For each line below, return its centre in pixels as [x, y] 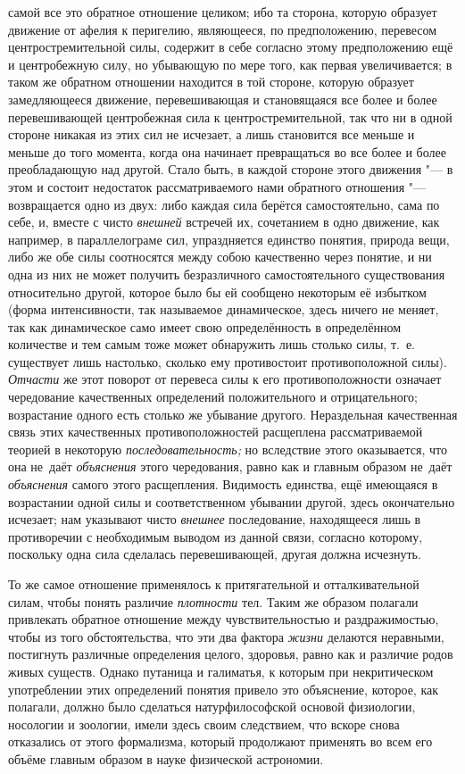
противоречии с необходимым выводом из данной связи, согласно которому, [216, 536]
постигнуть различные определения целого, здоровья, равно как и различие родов [231, 654]
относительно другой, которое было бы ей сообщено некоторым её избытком [217, 291]
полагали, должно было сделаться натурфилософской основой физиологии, [212, 707]
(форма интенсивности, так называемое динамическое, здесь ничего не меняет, [224, 309]
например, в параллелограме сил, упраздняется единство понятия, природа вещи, [229, 239]
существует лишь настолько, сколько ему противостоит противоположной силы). [228, 361]
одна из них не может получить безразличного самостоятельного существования [227, 274]
